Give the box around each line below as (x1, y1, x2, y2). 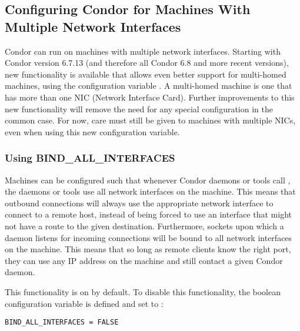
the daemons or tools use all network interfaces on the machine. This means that (5, 185, 296, 198)
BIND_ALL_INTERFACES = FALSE (5, 318, 119, 327)
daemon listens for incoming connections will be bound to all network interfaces (5, 231, 292, 243)
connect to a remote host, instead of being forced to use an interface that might (5, 208, 292, 220)
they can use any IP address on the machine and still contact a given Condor (5, 254, 283, 266)
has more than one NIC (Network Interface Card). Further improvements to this (5, 91, 295, 103)
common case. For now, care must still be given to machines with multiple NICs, (5, 114, 296, 126)
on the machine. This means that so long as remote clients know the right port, (5, 243, 291, 255)
